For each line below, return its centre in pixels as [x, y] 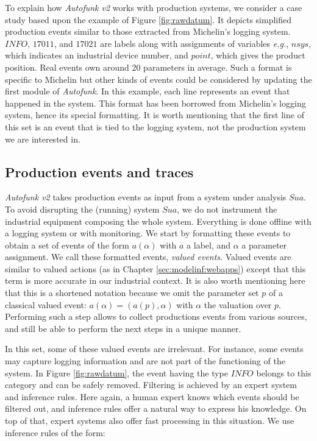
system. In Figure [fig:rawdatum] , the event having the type [117, 372]
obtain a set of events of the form [67, 245]
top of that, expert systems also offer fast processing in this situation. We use [150, 421]
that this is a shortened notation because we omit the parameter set [132, 293]
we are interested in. [43, 139]
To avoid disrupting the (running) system [82, 209]
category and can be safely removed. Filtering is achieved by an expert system [151, 385]
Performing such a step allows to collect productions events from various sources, [156, 316]
